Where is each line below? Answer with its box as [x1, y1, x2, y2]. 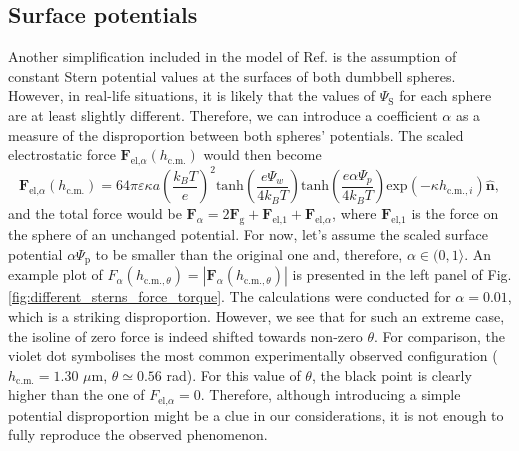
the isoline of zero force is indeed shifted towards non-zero [8, 325, 363, 346]
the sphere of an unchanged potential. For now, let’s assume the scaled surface [8, 224, 488, 245]
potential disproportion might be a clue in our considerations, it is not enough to [8, 404, 504, 425]
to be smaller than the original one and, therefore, [95, 243, 403, 264]
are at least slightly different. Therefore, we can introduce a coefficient [8, 104, 438, 125]
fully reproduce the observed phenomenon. [8, 424, 268, 445]
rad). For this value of [166, 364, 301, 385]
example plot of [8, 264, 103, 285]
